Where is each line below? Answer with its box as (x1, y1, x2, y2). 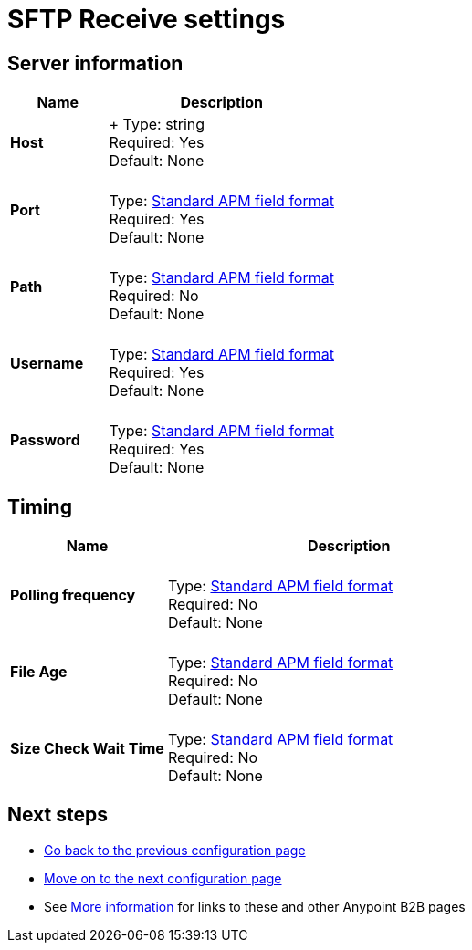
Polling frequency (10, 586, 136, 605)
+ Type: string (109, 115, 205, 134)
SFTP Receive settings (7, 4, 286, 35)
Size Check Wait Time (10, 739, 164, 758)
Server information (7, 51, 184, 75)
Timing (7, 495, 72, 518)
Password (10, 431, 80, 450)
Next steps (7, 803, 108, 827)
